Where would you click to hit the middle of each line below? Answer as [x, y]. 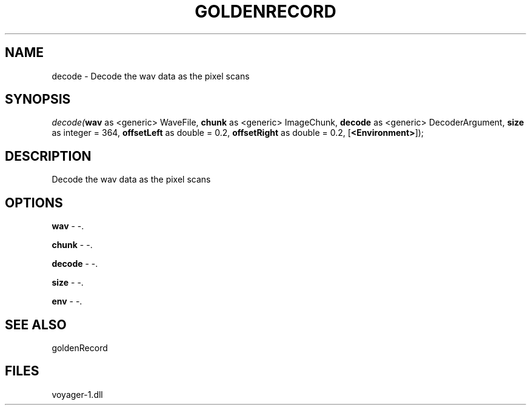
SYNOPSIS [38, 99]
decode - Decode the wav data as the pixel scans [151, 76]
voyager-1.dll [77, 394]
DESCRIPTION [48, 156]
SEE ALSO [36, 324]
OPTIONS [34, 203]
